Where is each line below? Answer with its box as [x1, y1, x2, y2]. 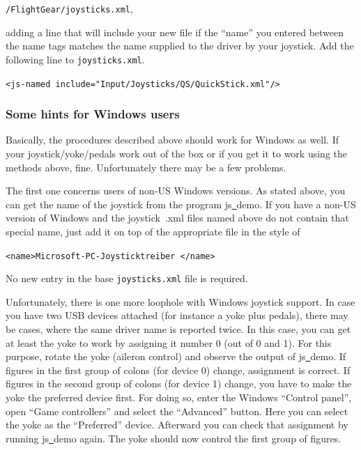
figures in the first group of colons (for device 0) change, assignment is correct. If [6, 362, 351, 377]
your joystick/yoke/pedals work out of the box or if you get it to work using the [6, 146, 347, 160]
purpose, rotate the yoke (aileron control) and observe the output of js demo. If [6, 349, 346, 364]
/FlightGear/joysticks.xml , [6, 1, 133, 15]
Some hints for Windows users [6, 105, 180, 123]
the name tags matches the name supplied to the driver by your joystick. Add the [6, 38, 354, 53]
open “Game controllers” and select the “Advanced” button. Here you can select [6, 403, 348, 418]
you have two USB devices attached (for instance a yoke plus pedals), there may [6, 308, 348, 323]
